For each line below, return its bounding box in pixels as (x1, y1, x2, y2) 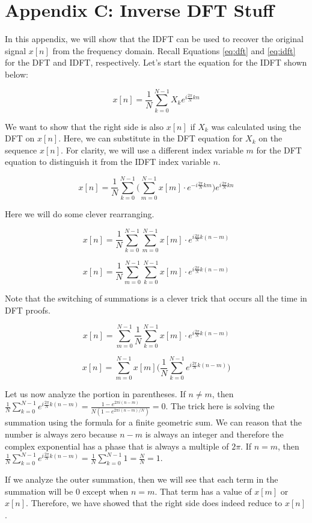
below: (5, 67, 28, 80)
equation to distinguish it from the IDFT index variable (5, 155, 210, 168)
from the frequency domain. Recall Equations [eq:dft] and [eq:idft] (52, 44, 296, 57)
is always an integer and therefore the (145, 427, 284, 440)
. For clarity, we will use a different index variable (61, 143, 243, 156)
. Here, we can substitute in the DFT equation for (58, 132, 243, 144)
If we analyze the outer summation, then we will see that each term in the (5, 472, 278, 485)
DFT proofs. (5, 303, 50, 316)
